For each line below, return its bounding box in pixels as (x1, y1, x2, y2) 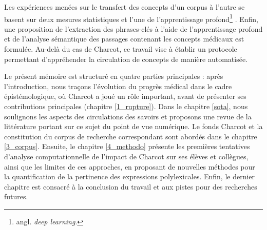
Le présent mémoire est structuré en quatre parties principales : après (4, 71, 223, 81)
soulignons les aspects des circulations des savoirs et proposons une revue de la (4, 111, 252, 121)
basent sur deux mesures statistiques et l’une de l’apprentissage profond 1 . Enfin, (4, 12, 258, 24)
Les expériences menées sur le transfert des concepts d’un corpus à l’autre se (4, 2, 245, 12)
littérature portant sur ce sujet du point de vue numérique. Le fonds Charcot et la (4, 121, 263, 132)
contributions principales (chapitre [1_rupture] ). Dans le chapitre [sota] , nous (4, 101, 248, 111)
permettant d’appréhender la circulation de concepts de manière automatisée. (4, 53, 248, 64)
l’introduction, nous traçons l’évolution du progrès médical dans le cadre (4, 80, 232, 91)
